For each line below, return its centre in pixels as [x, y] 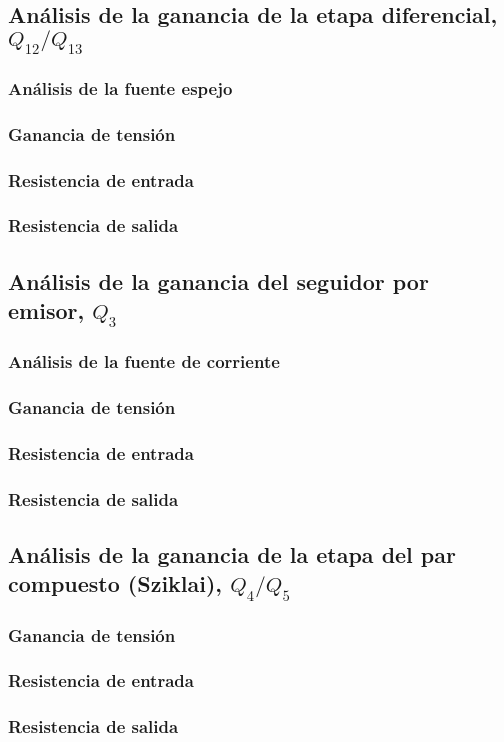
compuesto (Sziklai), [115, 583]
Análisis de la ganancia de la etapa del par [232, 554]
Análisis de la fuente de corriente [144, 361]
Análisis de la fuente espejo [120, 87]
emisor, [46, 310]
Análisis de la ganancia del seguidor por [218, 280]
